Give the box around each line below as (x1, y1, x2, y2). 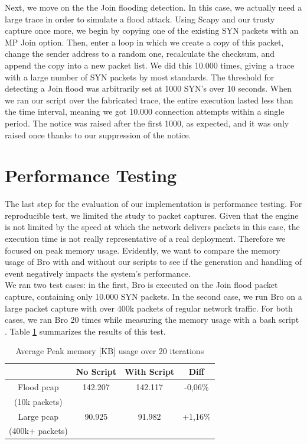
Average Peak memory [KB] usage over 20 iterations (15, 345, 204, 357)
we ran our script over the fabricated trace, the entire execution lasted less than (5, 93, 293, 106)
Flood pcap (18, 380, 59, 393)
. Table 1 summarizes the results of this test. (5, 325, 166, 337)
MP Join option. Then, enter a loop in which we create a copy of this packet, (5, 35, 284, 48)
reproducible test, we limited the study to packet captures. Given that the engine (5, 209, 299, 221)
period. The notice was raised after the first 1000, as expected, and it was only (5, 116, 289, 129)
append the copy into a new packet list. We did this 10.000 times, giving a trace (5, 59, 295, 71)
